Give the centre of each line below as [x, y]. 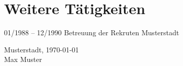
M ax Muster [23, 59]
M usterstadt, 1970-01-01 [42, 49]
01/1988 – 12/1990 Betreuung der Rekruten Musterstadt [92, 32]
